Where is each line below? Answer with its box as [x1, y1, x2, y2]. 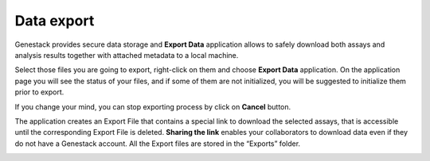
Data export [14, 12, 95, 29]
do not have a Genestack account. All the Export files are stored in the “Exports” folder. [14, 139, 301, 148]
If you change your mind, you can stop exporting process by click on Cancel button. [14, 102, 291, 111]
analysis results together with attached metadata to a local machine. [14, 50, 239, 59]
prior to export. [14, 87, 64, 97]
